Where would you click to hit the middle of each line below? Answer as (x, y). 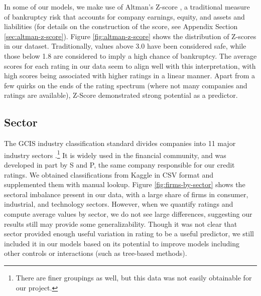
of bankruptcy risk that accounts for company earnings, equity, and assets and (124, 16)
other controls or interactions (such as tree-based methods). (96, 253)
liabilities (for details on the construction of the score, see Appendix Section (121, 26)
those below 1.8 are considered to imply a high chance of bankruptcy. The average (130, 55)
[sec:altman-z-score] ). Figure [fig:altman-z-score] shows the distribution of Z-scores (130, 36)
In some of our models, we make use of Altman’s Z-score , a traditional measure (127, 7)
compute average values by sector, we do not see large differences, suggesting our (128, 213)
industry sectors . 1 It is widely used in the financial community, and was (115, 154)
